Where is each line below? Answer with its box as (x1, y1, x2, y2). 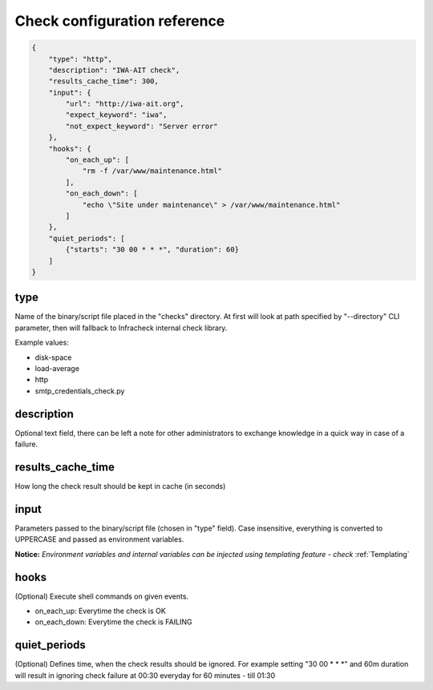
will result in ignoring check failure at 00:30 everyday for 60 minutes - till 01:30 (14, 670, 276, 680)
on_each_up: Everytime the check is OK (34, 606, 166, 615)
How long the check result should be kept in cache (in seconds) (14, 482, 226, 490)
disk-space (34, 353, 72, 362)
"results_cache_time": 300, (48, 77, 160, 86)
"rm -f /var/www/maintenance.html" (82, 167, 222, 176)
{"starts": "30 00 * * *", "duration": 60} (65, 245, 240, 254)
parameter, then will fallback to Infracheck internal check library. (14, 323, 228, 333)
